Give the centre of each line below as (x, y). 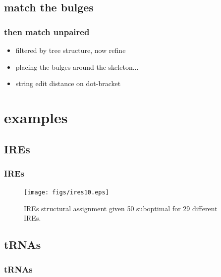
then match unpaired (47, 31)
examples (36, 117)
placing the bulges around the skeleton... (77, 67)
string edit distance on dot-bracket (68, 83)
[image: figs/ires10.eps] (66, 193)
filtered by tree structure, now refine (71, 50)
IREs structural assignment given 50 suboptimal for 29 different (121, 208)
